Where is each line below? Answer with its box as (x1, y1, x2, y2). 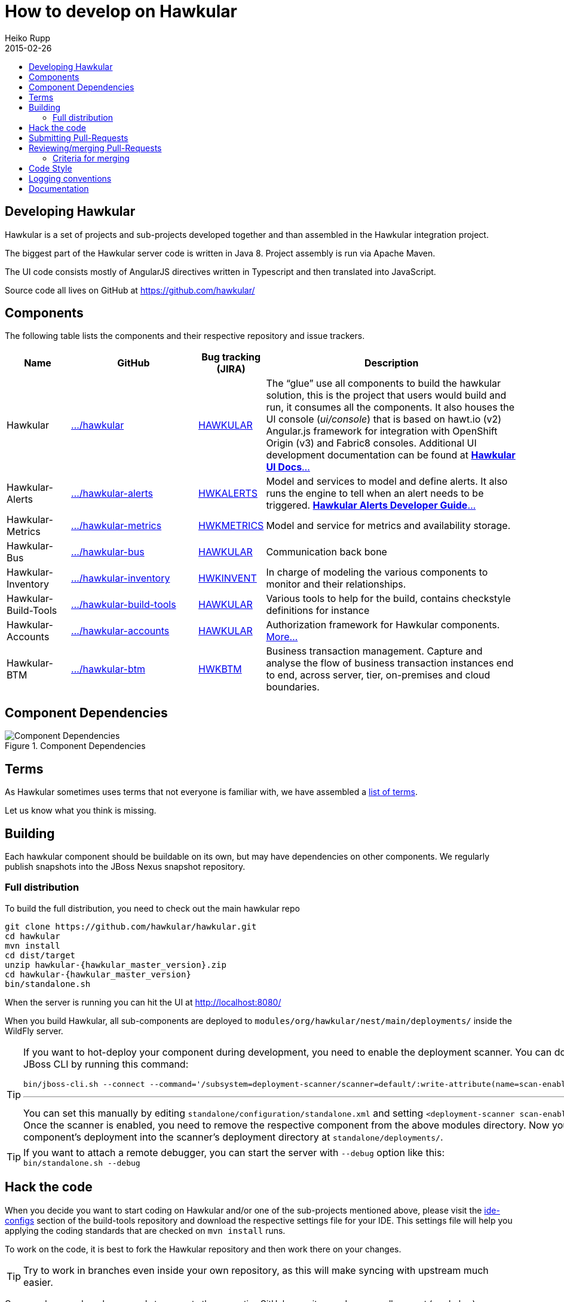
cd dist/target (5, 950, 76, 960)
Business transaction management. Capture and (266, 645, 483, 658)
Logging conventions (29, 173, 112, 184)
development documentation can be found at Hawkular (266, 449, 516, 461)
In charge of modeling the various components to (266, 566, 488, 579)
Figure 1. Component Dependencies (5, 741, 146, 751)
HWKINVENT (198, 572, 257, 585)
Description (364, 357, 419, 369)
